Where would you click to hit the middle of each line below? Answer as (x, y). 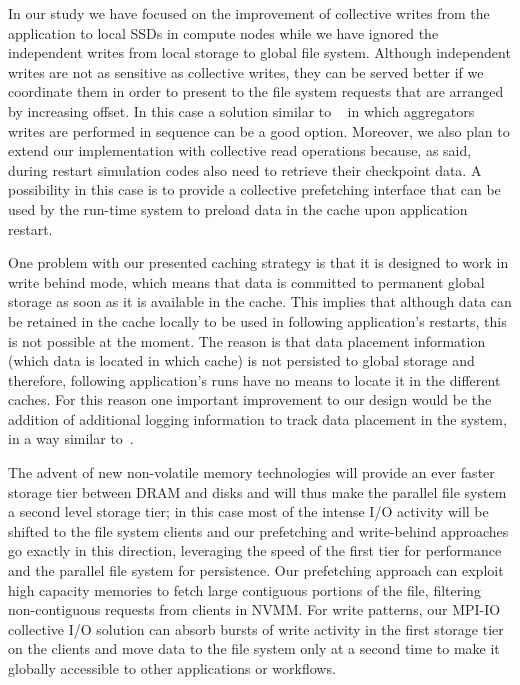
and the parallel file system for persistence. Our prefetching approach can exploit (256, 570)
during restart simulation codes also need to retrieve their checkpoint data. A (245, 169)
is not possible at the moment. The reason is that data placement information (247, 340)
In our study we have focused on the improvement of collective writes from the (249, 13)
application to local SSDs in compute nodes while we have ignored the (223, 32)
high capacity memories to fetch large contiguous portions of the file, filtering (244, 589)
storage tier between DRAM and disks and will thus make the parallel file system (257, 491)
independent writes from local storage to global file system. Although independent (259, 52)
